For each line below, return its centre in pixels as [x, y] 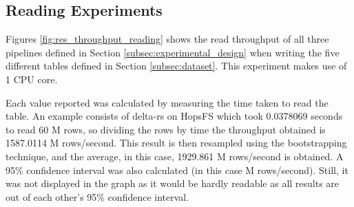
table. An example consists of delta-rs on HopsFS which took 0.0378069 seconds [174, 116]
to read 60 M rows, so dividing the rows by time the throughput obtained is [166, 129]
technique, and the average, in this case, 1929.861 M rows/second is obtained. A [175, 156]
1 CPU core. [32, 79]
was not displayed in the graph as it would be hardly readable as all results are [173, 183]
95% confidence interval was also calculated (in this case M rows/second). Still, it [177, 170]
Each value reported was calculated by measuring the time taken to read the [167, 102]
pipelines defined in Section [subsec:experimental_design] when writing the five [173, 52]
